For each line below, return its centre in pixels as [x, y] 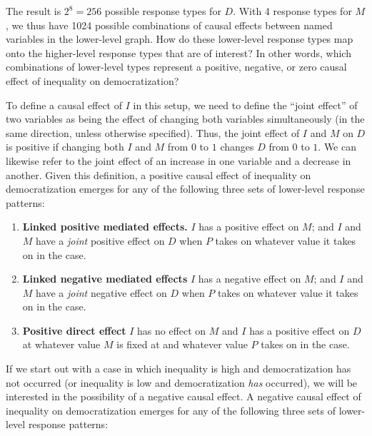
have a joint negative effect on [101, 292]
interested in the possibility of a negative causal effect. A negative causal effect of [184, 396]
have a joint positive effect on [100, 240]
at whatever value [61, 344]
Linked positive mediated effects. [105, 227]
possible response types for [163, 11]
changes [237, 147]
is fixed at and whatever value [182, 344]
